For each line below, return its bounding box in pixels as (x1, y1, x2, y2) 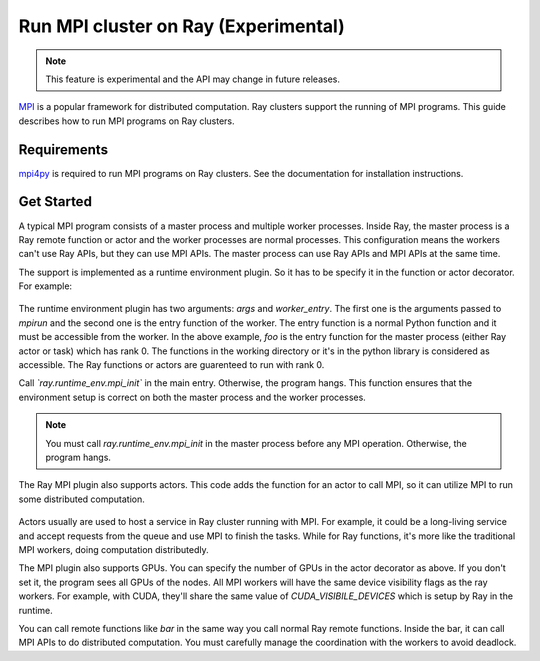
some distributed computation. (18, 493, 145, 505)
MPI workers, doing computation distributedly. (18, 543, 209, 555)
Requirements (18, 141, 109, 158)
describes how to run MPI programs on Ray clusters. (18, 115, 235, 127)
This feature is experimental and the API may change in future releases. (45, 73, 340, 85)
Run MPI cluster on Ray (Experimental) (18, 15, 345, 37)
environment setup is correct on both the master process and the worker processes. (18, 391, 367, 403)
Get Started (18, 193, 92, 210)
